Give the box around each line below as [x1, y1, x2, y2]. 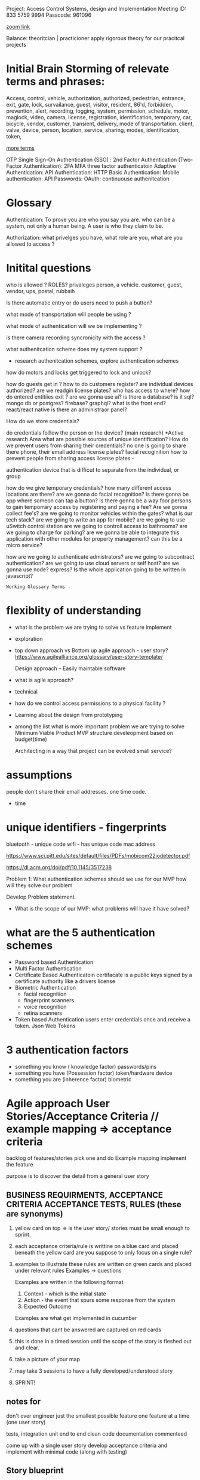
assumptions [6, 768, 73, 782]
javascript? [6, 572, 33, 579]
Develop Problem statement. [6, 893, 76, 900]
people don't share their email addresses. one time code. [6, 788, 147, 795]
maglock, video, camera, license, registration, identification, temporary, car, [6, 113, 192, 120]
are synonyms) [6, 1208, 64, 1219]
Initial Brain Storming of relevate [6, 62, 170, 76]
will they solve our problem [6, 881, 73, 889]
